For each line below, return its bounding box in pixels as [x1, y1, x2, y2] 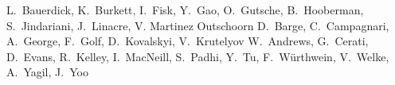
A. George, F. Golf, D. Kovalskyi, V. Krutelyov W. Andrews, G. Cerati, [6, 33, 369, 49]
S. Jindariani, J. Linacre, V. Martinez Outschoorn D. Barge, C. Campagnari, [6, 17, 389, 33]
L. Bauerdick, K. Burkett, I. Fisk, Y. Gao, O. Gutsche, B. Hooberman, [6, 2, 364, 17]
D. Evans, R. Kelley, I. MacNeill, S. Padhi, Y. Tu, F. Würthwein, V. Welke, [6, 48, 389, 64]
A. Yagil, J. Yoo [6, 64, 88, 80]
